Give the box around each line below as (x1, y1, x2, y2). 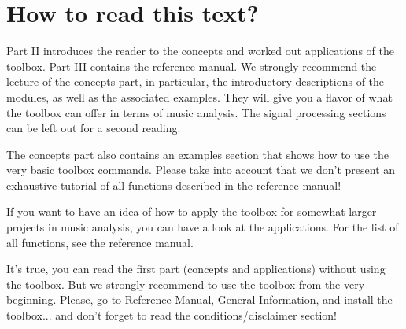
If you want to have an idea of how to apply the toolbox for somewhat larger (6, 203, 377, 220)
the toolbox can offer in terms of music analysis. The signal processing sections (6, 104, 386, 120)
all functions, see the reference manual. (6, 234, 194, 250)
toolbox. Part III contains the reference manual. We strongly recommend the (6, 57, 377, 74)
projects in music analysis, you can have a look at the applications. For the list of (6, 219, 399, 235)
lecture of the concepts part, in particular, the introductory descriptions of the (6, 73, 385, 90)
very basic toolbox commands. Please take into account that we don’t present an (6, 161, 396, 178)
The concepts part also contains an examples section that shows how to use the (6, 146, 389, 162)
